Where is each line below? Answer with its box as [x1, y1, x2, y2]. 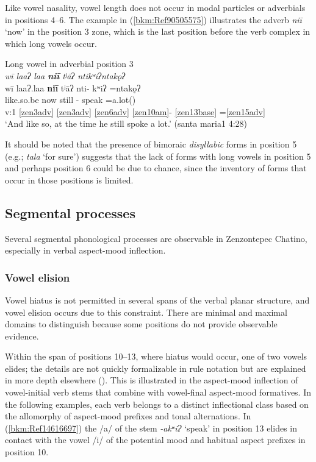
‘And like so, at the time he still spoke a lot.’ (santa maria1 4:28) [5, 117, 247, 130]
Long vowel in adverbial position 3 [5, 57, 134, 70]
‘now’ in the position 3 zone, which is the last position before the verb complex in [5, 25, 311, 38]
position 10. [5, 446, 49, 458]
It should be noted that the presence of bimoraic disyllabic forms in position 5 [5, 137, 297, 150]
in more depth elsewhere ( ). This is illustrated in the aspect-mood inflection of [5, 374, 298, 386]
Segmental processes [5, 203, 135, 222]
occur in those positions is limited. [5, 173, 134, 186]
